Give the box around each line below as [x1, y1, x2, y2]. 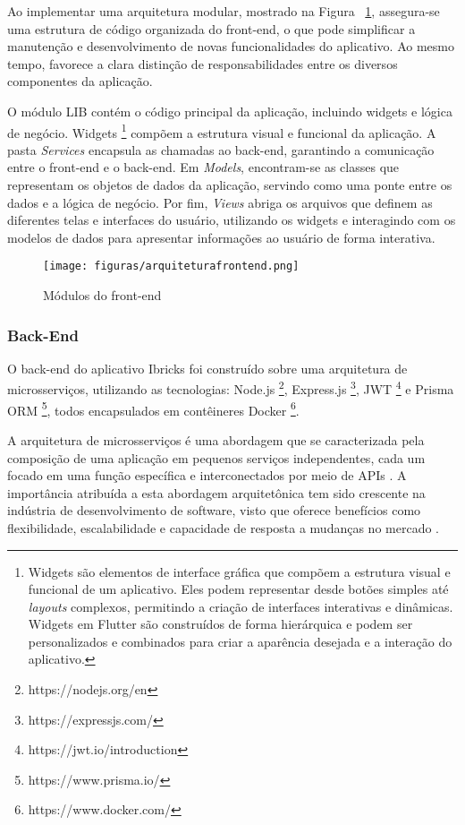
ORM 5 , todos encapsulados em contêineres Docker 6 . [7, 398, 300, 419]
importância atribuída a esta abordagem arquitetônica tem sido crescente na [7, 483, 426, 502]
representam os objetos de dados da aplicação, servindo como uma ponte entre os [7, 176, 452, 193]
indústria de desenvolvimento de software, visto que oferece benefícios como [7, 501, 421, 520]
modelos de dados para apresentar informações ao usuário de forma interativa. [7, 228, 435, 246]
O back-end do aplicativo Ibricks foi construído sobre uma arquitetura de [7, 358, 408, 377]
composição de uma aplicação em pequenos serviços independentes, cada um [7, 448, 426, 467]
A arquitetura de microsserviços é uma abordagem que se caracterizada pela [7, 430, 425, 449]
